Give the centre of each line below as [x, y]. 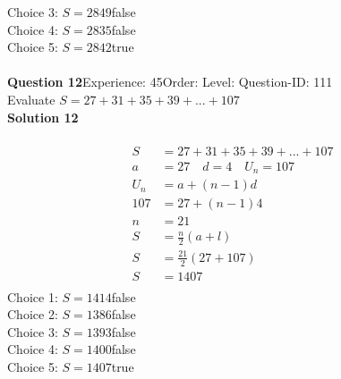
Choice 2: [33, 314]
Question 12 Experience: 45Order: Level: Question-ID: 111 [170, 82]
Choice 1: [33, 296]
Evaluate [31, 99]
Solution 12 [43, 117]
